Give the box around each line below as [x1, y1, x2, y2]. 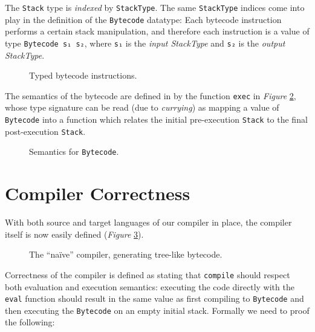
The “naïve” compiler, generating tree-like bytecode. [29, 248, 222, 261]
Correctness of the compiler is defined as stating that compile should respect [5, 268, 290, 281]
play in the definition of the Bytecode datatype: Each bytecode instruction [5, 13, 282, 25]
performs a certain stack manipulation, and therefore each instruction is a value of [5, 25, 310, 37]
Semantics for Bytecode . [29, 145, 119, 158]
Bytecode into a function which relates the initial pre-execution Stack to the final [5, 113, 308, 125]
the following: [5, 316, 55, 328]
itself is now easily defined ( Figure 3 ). [5, 227, 144, 240]
